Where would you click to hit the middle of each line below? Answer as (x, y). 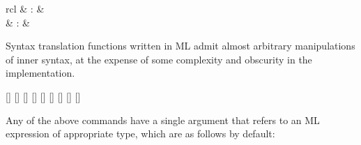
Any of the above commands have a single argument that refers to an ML (163, 120)
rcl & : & (25, 8)
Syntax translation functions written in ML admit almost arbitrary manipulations (180, 46)
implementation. (40, 73)
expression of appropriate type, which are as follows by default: (140, 133)
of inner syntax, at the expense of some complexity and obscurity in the (159, 59)
